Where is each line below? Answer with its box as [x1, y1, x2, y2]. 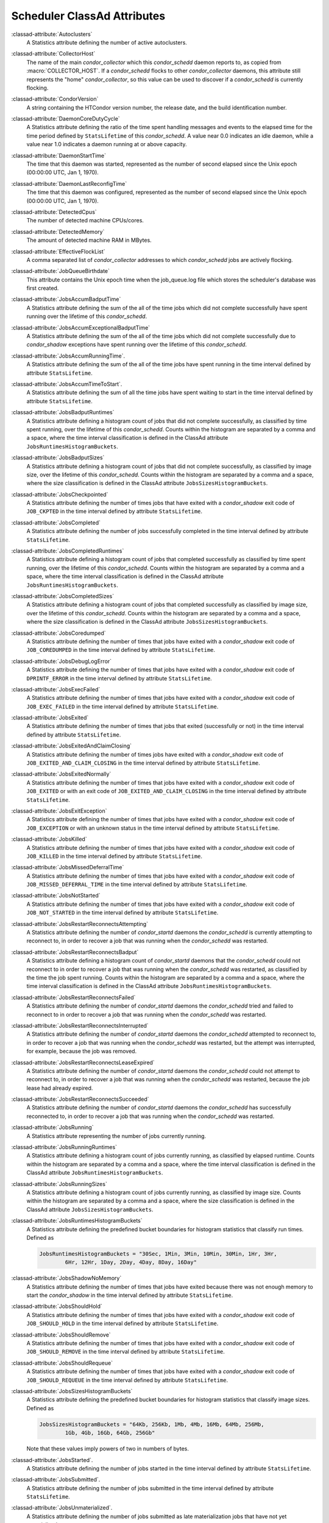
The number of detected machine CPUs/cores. [26, 217, 144, 224]
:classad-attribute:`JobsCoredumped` [11, 629, 106, 637]
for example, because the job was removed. [26, 1048, 137, 1055]
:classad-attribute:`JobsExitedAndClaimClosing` [11, 742, 132, 749]
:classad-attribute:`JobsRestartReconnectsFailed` [11, 994, 136, 1001]
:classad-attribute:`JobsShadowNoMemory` [11, 1274, 122, 1282]
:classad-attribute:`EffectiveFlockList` [11, 247, 105, 255]
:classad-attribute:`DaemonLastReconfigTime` [11, 180, 127, 187]
